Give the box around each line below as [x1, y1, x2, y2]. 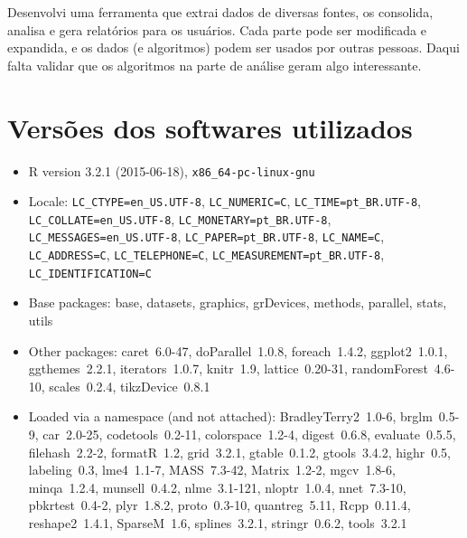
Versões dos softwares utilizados [7, 109, 413, 146]
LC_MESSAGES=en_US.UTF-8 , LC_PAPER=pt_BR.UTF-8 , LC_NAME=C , [28, 227, 385, 246]
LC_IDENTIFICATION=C [28, 267, 152, 280]
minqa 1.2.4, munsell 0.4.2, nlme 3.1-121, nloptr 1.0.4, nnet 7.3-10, [28, 477, 406, 496]
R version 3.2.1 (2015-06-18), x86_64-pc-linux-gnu [28, 161, 315, 180]
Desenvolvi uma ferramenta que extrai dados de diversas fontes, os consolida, [7, 3, 434, 21]
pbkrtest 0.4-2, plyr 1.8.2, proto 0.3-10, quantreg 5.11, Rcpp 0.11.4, [28, 496, 411, 514]
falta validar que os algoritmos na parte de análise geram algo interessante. [7, 55, 422, 74]
